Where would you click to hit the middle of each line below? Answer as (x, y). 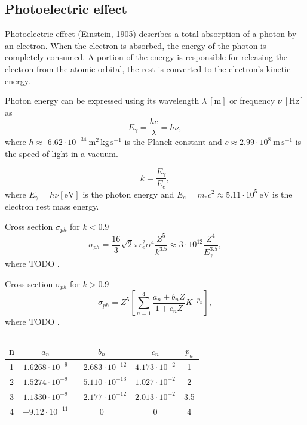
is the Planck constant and (173, 142)
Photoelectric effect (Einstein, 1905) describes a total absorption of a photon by (151, 34)
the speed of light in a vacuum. (62, 154)
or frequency (252, 101)
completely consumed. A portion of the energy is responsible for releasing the (146, 57)
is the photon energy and (128, 194)
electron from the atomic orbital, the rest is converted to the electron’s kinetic (148, 68)
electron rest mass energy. (52, 206)
